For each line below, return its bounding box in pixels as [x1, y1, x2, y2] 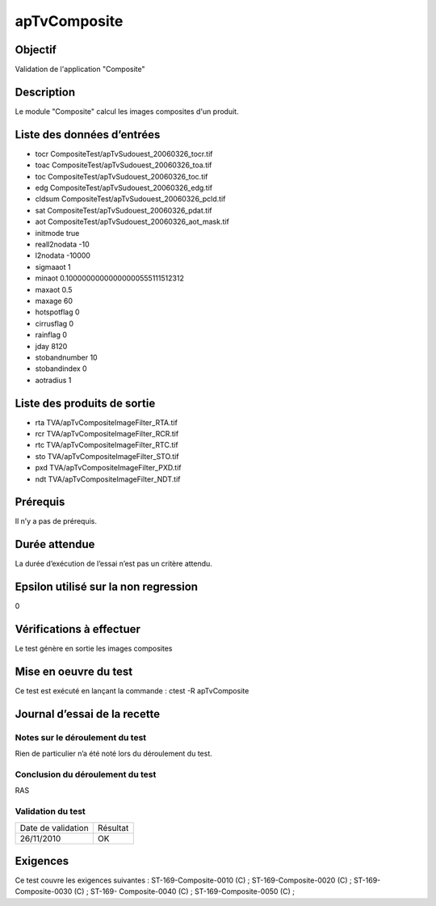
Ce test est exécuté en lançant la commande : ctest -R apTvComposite [15, 686, 249, 696]
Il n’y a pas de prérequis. [15, 516, 97, 526]
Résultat [97, 822, 129, 833]
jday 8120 [35, 341, 68, 351]
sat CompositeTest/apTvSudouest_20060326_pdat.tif [35, 205, 212, 215]
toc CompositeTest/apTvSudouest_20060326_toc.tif [35, 171, 208, 181]
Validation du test [15, 806, 86, 817]
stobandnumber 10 [35, 352, 98, 362]
